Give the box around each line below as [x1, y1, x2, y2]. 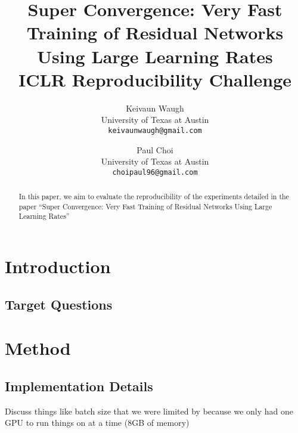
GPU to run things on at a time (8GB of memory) [5, 416, 190, 429]
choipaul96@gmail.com [112, 168, 198, 177]
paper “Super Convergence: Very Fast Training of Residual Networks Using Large [18, 201, 272, 211]
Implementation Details [5, 376, 153, 395]
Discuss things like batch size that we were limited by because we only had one [5, 404, 294, 417]
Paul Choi [136, 143, 173, 156]
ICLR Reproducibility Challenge [18, 67, 292, 91]
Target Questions [5, 295, 113, 313]
